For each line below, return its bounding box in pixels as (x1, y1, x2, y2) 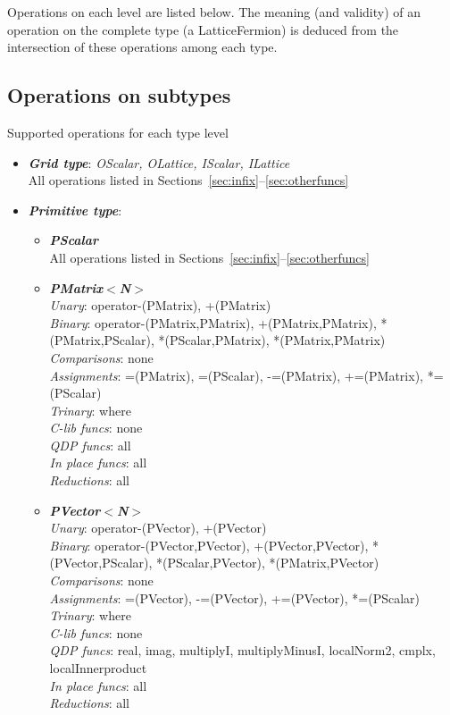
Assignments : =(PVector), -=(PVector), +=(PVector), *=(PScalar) (49, 588, 421, 607)
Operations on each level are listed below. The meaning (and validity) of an (7, 3, 421, 21)
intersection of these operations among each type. (7, 38, 278, 56)
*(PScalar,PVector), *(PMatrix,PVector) (156, 553, 379, 572)
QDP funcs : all (49, 435, 131, 454)
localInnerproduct (49, 659, 147, 677)
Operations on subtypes (7, 81, 231, 109)
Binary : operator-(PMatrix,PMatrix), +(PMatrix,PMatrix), (49, 313, 377, 332)
